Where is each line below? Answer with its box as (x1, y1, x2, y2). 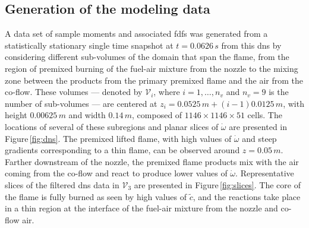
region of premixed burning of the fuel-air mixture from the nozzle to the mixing (5, 62, 298, 74)
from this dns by (221, 39, 282, 51)
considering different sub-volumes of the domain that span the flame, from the (5, 50, 289, 63)
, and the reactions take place (193, 190, 301, 202)
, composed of (132, 109, 182, 121)
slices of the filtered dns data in (5, 178, 119, 191)
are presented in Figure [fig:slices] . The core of (134, 178, 301, 191)
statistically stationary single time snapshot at (5, 39, 174, 51)
